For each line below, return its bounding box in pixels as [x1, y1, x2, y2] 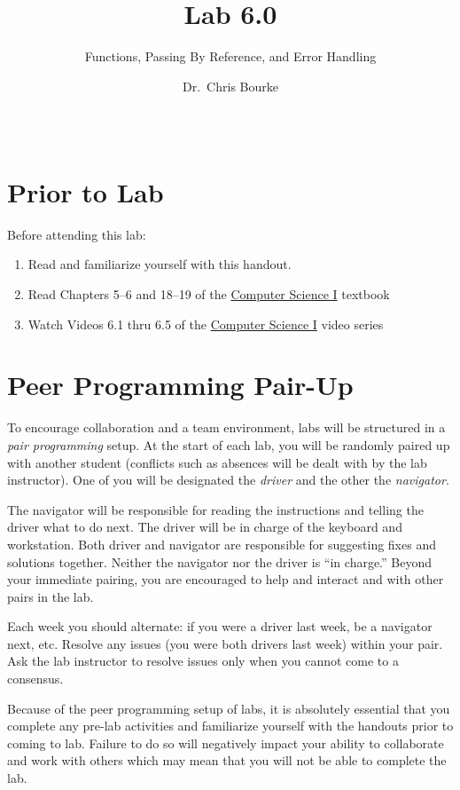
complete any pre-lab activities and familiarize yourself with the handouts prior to [7, 716, 454, 735]
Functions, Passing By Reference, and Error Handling [84, 47, 377, 66]
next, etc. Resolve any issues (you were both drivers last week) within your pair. [7, 634, 443, 652]
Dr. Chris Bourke [183, 76, 278, 95]
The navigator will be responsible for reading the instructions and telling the [7, 500, 424, 518]
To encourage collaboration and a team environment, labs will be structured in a [7, 418, 446, 437]
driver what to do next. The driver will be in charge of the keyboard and [7, 517, 402, 536]
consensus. [7, 669, 64, 688]
